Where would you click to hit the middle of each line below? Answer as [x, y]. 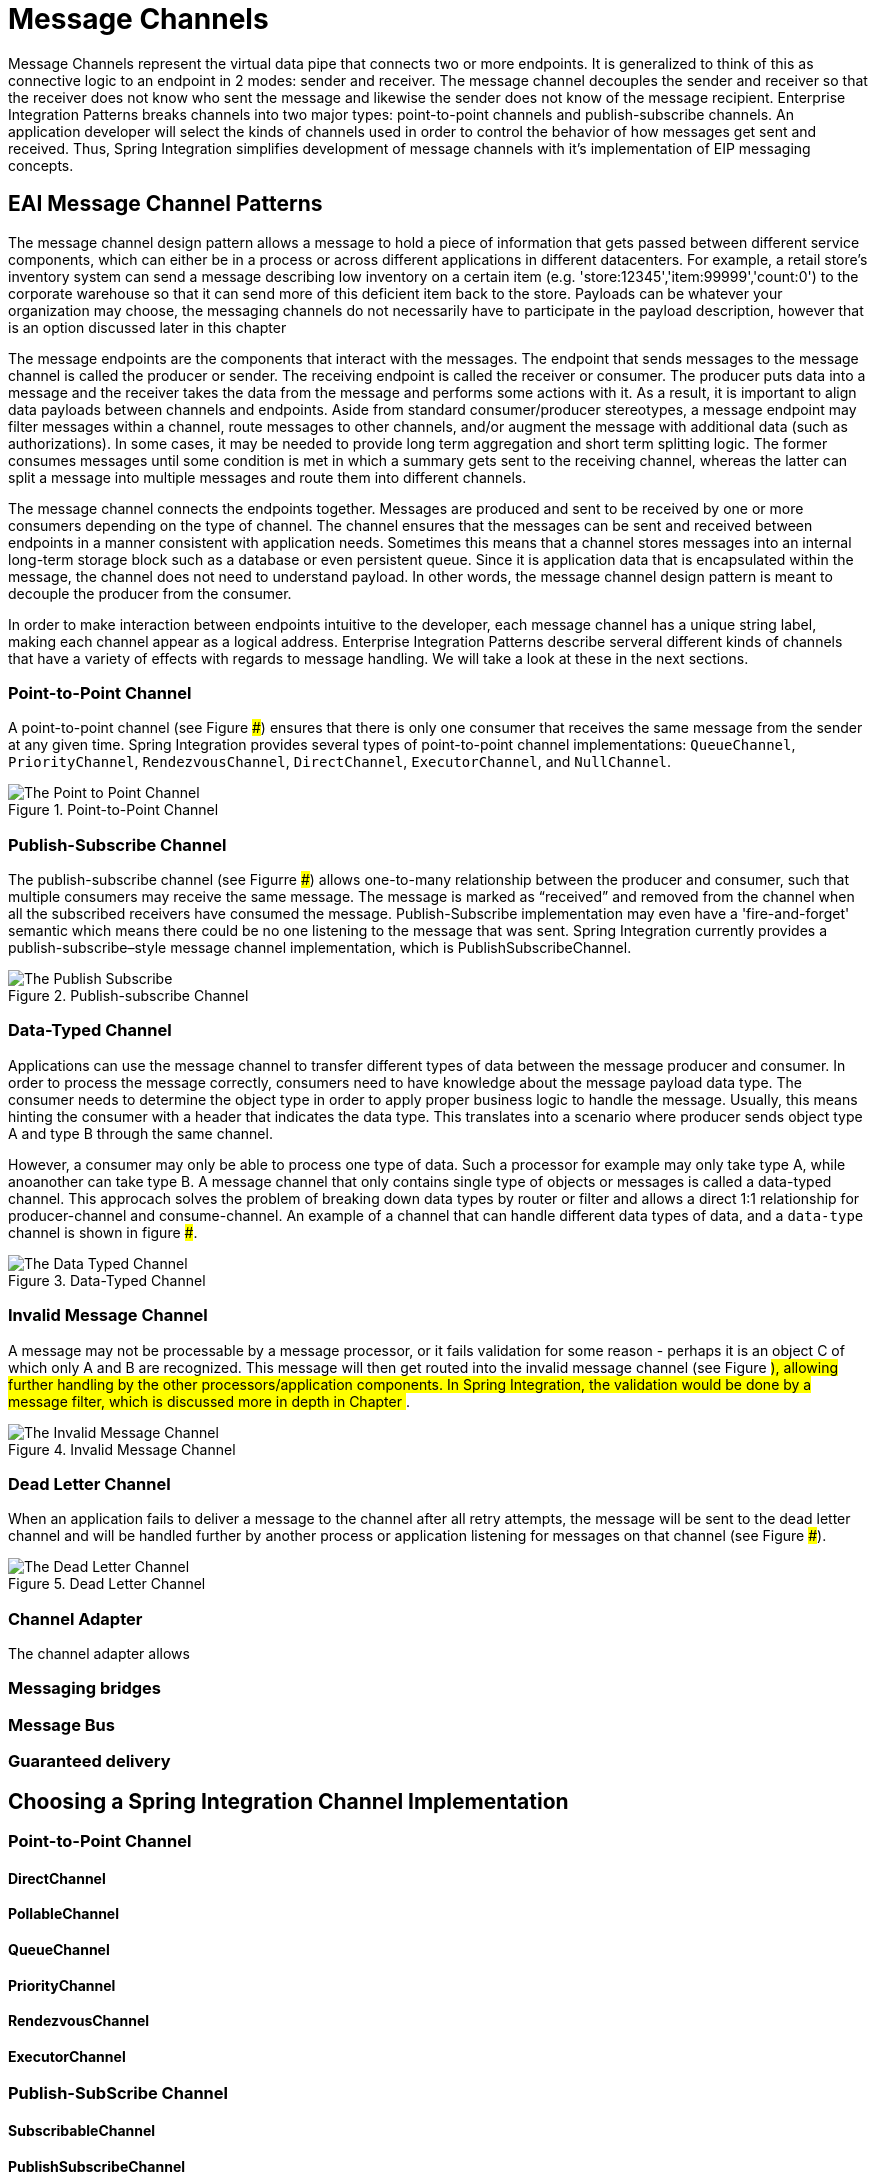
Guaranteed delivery [89, 1761]
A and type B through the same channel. [140, 1133]
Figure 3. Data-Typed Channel [107, 1280]
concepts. [41, 165]
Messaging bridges [85, 1688]
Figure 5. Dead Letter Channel [107, 1584]
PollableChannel [63, 1914]
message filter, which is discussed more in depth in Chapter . [209, 1401]
